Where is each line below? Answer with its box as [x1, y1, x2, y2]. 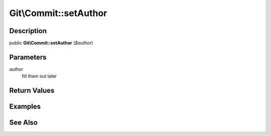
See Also [9, 118, 38, 127]
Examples [9, 102, 41, 111]
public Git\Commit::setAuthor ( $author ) [9, 40, 93, 46]
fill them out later [22, 73, 57, 79]
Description [9, 27, 47, 35]
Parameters [9, 53, 47, 61]
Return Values [9, 86, 55, 95]
